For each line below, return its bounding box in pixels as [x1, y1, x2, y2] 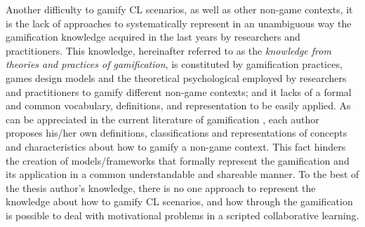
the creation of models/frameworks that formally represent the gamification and [6, 153, 350, 167]
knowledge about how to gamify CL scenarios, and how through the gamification [6, 194, 353, 209]
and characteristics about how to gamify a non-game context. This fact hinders [6, 139, 346, 153]
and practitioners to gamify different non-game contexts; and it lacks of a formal [6, 84, 352, 99]
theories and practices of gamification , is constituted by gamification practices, [6, 57, 343, 71]
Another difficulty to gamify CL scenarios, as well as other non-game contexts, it [6, 2, 353, 16]
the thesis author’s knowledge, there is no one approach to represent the [6, 180, 316, 195]
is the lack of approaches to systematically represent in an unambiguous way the [6, 15, 352, 30]
